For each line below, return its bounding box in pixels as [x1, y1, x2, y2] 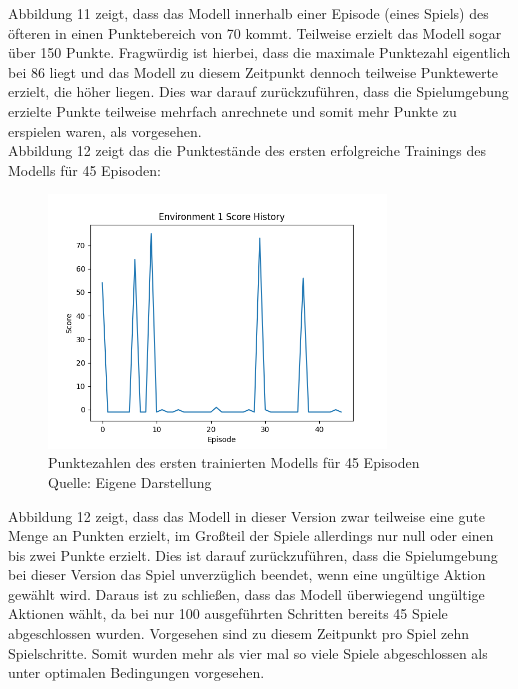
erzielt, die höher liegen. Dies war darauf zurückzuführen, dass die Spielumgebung [8, 81, 509, 102]
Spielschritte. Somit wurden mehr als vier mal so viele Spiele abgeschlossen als [8, 642, 488, 663]
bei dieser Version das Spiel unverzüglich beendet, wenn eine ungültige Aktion [8, 564, 486, 585]
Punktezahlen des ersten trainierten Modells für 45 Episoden [48, 452, 420, 473]
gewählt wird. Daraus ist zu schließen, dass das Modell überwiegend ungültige [8, 583, 485, 604]
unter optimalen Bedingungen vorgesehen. [8, 662, 265, 683]
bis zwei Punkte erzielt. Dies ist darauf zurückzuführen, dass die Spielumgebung [8, 544, 498, 565]
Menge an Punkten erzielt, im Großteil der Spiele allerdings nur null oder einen [8, 525, 494, 546]
